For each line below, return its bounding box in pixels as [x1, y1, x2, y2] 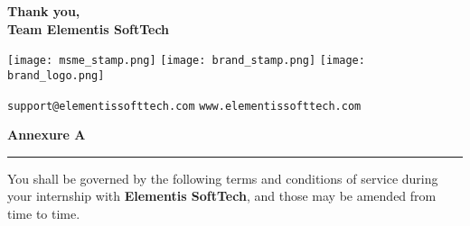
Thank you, [7, 2, 80, 20]
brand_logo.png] [7, 68, 105, 82]
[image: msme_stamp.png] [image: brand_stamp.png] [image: [7, 54, 365, 68]
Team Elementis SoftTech [7, 19, 170, 38]
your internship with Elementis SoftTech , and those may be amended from [7, 186, 437, 205]
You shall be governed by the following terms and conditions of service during [7, 168, 438, 187]
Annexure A [7, 125, 86, 144]
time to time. [7, 203, 80, 222]
